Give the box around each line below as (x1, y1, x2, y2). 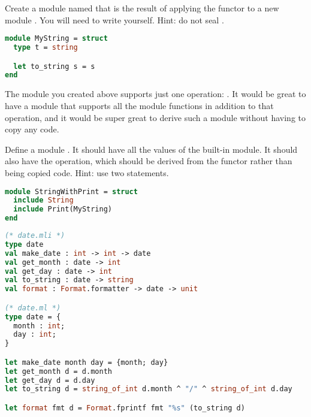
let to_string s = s (13, 62, 95, 71)
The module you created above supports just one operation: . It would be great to (5, 87, 306, 100)
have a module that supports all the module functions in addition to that (5, 99, 274, 111)
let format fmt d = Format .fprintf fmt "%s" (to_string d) (5, 403, 245, 412)
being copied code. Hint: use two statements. (5, 166, 169, 179)
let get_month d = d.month (5, 367, 112, 376)
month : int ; (13, 321, 65, 330)
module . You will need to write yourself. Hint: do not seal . (5, 13, 224, 26)
